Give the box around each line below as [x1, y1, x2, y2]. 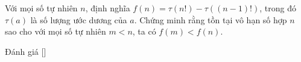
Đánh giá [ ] [5, 45, 46, 57]
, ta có [132, 25, 156, 38]
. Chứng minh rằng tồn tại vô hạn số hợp [134, 13, 287, 26]
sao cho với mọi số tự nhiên [5, 25, 106, 38]
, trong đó [259, 2, 296, 14]
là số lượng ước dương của [30, 13, 127, 26]
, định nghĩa [85, 2, 130, 14]
